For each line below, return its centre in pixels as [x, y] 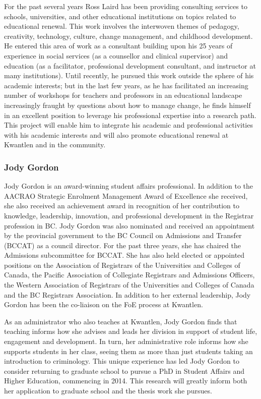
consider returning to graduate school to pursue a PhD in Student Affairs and [124, 370]
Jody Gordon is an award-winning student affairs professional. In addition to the [129, 186]
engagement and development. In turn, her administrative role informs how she [126, 341]
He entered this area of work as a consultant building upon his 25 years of [118, 46]
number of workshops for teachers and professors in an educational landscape [123, 95]
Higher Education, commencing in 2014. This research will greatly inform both [126, 381]
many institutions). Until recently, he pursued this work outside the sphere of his [129, 75]
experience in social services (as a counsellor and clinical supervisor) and [116, 55]
